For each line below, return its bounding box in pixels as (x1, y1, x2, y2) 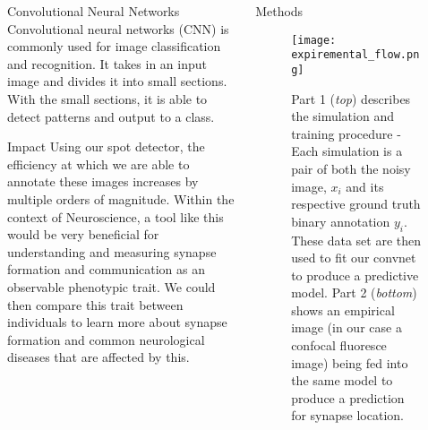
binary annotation (291, 211, 390, 230)
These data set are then (291, 230, 421, 249)
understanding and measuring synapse (7, 242, 217, 261)
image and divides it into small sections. (7, 72, 227, 90)
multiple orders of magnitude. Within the (7, 189, 235, 208)
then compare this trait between (7, 295, 184, 314)
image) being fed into (291, 353, 408, 372)
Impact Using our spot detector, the (7, 137, 205, 156)
